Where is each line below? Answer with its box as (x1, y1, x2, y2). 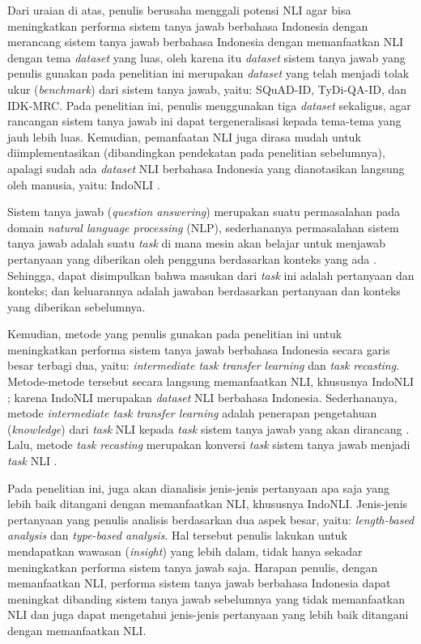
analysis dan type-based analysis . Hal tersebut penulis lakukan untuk (7, 527, 347, 544)
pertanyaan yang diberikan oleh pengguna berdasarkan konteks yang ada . (7, 250, 376, 267)
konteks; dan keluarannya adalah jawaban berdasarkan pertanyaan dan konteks (7, 282, 401, 299)
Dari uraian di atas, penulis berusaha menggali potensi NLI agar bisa (7, 2, 351, 18)
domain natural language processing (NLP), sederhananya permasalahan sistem (7, 218, 399, 235)
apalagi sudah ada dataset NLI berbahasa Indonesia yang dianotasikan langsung (7, 159, 405, 176)
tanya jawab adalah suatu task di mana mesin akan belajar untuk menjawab (7, 235, 386, 252)
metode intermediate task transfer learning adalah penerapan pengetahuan (7, 405, 377, 422)
